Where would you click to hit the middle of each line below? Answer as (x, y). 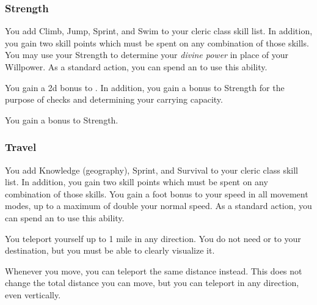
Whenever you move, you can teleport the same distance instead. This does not (154, 270)
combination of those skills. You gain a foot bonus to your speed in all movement (157, 193)
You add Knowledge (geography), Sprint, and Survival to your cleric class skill (151, 170)
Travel (21, 147)
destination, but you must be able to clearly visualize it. (110, 250)
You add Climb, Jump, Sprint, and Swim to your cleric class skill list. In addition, (159, 31)
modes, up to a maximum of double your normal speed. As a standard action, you (158, 206)
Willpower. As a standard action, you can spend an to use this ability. (136, 67)
